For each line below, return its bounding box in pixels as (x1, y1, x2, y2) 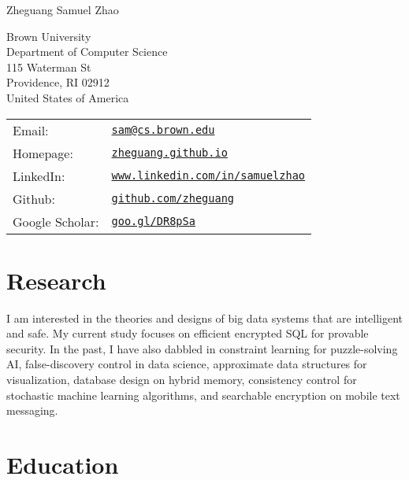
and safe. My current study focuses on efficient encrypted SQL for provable (6, 325, 369, 342)
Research (6, 264, 106, 296)
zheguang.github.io (111, 146, 228, 160)
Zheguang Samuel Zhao (6, 2, 119, 17)
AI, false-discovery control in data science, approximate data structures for (6, 356, 367, 372)
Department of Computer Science (6, 43, 168, 60)
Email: (13, 120, 49, 139)
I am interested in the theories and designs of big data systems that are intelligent (6, 309, 403, 326)
